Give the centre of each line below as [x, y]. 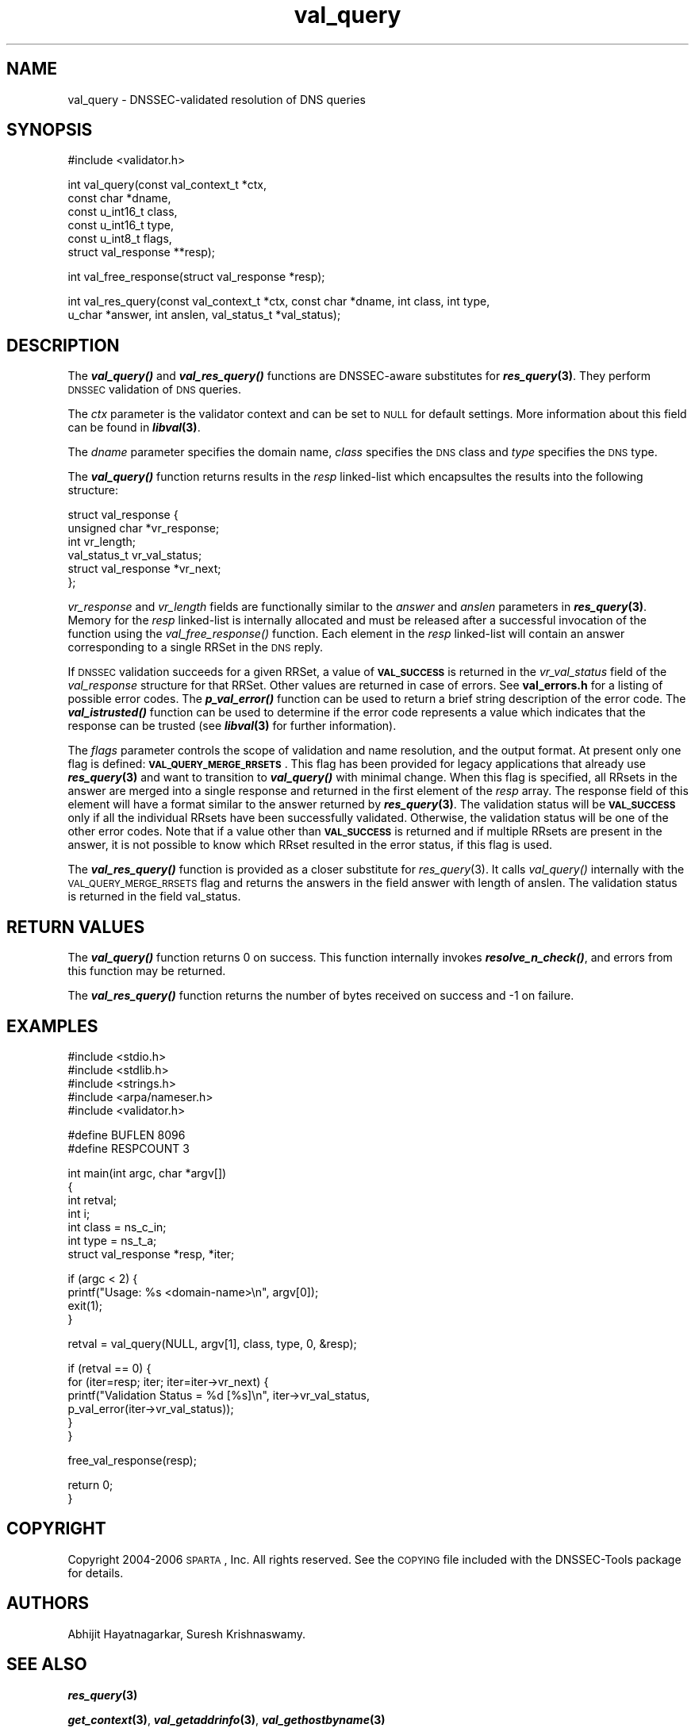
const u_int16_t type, [121, 225]
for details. [96, 1572]
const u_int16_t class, [123, 212]
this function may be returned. [147, 971]
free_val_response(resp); [132, 1460]
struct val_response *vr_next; [144, 569]
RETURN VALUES [76, 927]
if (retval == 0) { [109, 1368]
